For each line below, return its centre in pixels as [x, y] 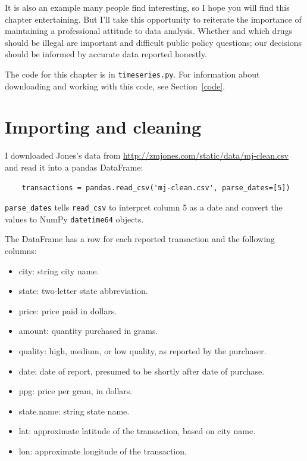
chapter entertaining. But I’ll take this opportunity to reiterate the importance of [153, 19]
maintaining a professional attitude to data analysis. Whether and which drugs [149, 31]
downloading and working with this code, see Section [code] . [115, 86]
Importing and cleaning [103, 127]
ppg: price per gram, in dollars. [76, 391]
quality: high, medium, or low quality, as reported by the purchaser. [142, 351]
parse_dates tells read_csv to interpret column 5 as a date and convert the [144, 207]
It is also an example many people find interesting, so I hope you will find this [147, 7]
